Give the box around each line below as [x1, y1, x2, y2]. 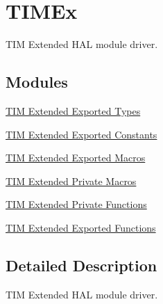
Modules [6, 71, 68, 93]
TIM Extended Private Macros [6, 173, 137, 188]
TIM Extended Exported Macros [6, 150, 146, 165]
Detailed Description [6, 254, 157, 275]
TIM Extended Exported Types [6, 103, 141, 118]
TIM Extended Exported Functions [6, 220, 156, 234]
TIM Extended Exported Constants [6, 127, 157, 141]
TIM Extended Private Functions [6, 197, 147, 211]
